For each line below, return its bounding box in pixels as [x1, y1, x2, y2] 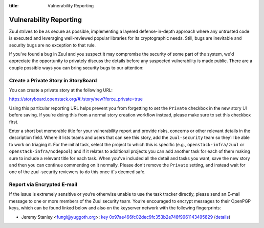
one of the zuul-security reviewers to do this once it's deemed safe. [9, 169, 146, 175]
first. [9, 119, 19, 125]
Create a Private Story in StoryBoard [9, 77, 97, 84]
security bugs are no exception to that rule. [9, 42, 96, 48]
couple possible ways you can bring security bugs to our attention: [9, 65, 144, 70]
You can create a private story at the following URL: [9, 87, 113, 93]
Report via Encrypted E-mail [9, 181, 78, 188]
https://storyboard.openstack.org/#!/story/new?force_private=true [9, 96, 143, 102]
